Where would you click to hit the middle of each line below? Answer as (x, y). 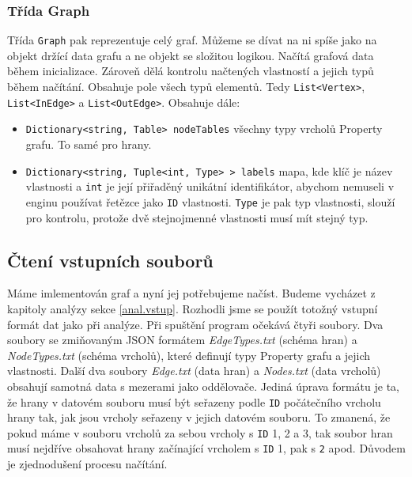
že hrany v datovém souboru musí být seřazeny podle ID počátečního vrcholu (194, 401)
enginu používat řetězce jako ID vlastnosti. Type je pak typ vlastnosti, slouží (210, 201)
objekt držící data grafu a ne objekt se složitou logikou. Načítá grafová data (191, 55)
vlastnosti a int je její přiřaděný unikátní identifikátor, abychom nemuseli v (210, 186)
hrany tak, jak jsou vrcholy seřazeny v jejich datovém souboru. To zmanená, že (199, 417)
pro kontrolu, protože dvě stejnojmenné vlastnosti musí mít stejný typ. (197, 217)
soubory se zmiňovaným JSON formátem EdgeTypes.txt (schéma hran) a (182, 340)
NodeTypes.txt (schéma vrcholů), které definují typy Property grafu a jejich (189, 355)
